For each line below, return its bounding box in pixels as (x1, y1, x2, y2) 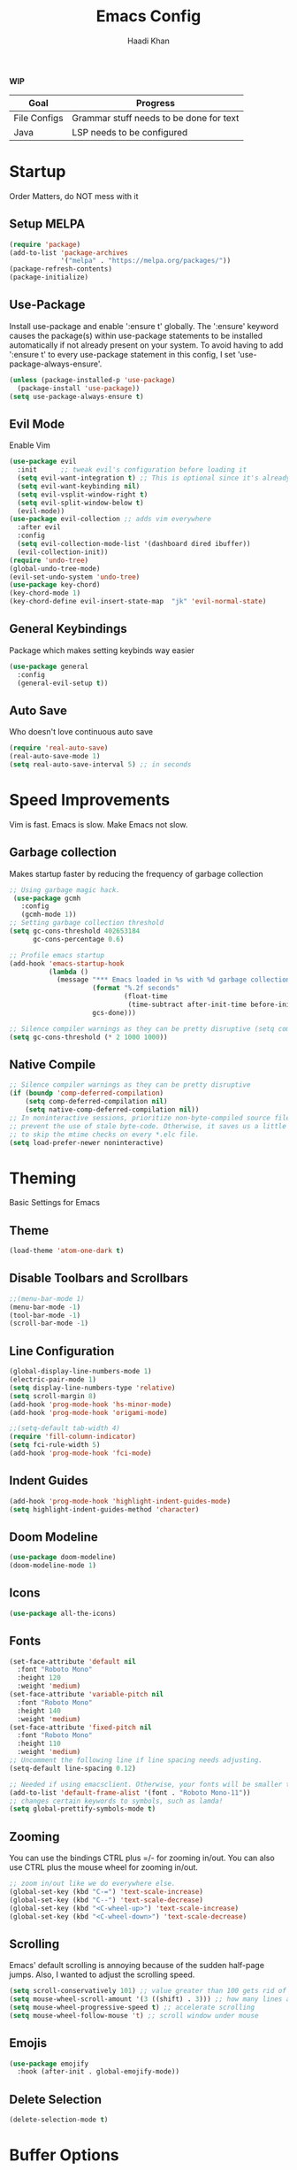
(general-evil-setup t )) (17, 679, 109, 688)
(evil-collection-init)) (17, 547, 109, 557)
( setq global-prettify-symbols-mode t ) (9, 1804, 156, 1813)
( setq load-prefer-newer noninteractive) (9, 1138, 164, 1147)
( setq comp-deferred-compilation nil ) (25, 1097, 168, 1106)
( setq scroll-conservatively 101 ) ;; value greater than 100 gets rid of (9, 1987, 287, 1996)
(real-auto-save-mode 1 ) (9, 752, 101, 761)
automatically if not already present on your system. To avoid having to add (9, 339, 284, 350)
